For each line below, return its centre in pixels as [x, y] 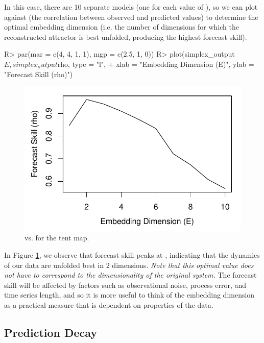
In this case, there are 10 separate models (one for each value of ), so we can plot [131, 7]
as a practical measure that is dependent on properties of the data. [109, 304]
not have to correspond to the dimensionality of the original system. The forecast [130, 275]
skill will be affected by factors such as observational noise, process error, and [125, 285]
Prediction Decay [51, 332]
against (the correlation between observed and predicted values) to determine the [131, 17]
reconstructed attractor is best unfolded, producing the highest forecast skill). [126, 36]
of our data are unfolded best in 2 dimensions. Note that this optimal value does [129, 265]
